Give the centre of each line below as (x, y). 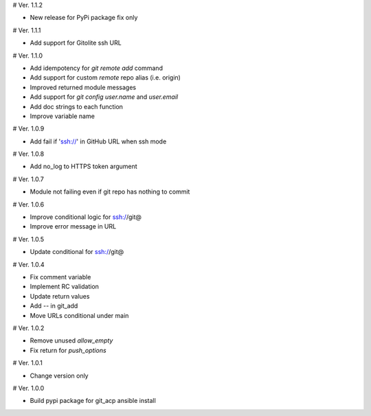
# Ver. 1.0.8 (29, 154)
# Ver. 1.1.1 (27, 30)
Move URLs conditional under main (79, 315)
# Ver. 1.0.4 (29, 264)
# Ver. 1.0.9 (29, 129)
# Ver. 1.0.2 (29, 328)
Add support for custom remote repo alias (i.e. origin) (105, 78)
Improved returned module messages (83, 87)
